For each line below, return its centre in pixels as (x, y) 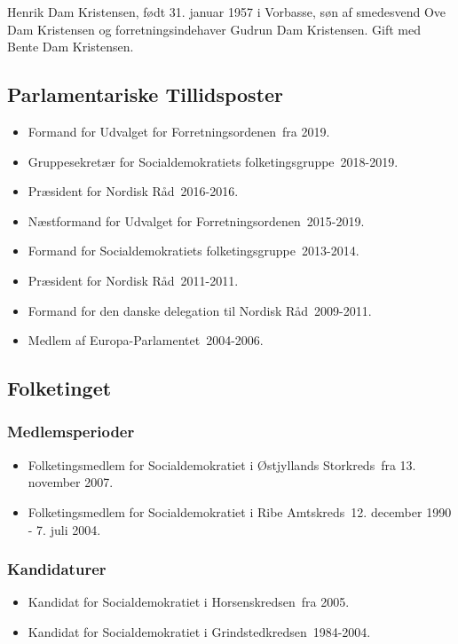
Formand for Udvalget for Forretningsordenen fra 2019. (179, 131)
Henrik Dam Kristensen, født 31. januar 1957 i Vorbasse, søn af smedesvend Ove (226, 12)
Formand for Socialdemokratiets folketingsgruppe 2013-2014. (193, 251)
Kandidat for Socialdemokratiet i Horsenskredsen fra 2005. (189, 602)
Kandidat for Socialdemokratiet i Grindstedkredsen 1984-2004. (199, 631)
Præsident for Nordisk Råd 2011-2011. (133, 280)
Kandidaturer (57, 569)
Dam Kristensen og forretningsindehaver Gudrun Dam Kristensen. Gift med (214, 29)
